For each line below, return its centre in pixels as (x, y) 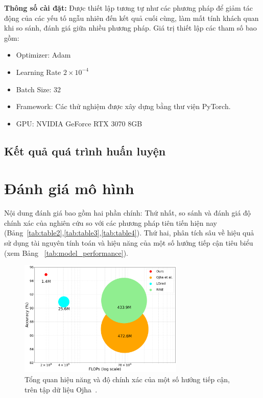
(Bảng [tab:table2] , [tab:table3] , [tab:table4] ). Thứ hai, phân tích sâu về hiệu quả (129, 233)
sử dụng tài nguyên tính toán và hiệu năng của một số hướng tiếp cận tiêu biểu (129, 243)
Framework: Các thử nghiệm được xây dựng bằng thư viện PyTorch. (123, 106)
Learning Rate (39, 72)
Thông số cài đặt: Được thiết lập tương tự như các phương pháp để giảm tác (128, 8)
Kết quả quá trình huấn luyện (85, 151)
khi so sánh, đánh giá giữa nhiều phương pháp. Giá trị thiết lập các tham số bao (130, 28)
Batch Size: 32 (39, 89)
